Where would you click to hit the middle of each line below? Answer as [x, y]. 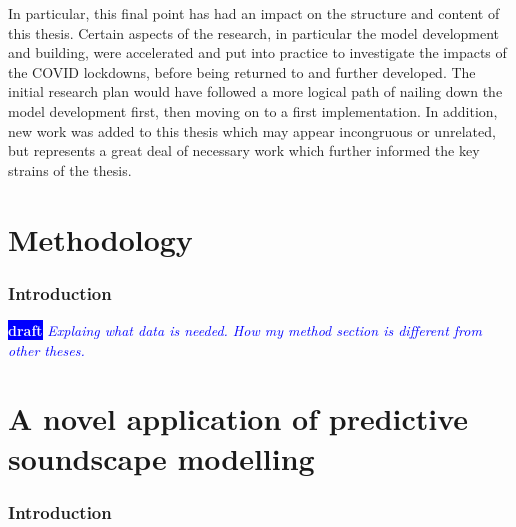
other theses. [46, 349]
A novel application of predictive [238, 418]
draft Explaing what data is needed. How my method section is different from [245, 329]
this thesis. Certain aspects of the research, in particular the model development [254, 32]
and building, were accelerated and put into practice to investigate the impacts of [257, 52]
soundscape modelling [161, 457]
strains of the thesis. [70, 169]
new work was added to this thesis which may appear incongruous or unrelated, [252, 130]
